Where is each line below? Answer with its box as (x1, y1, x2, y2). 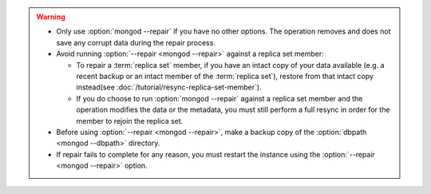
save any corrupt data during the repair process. (56, 38, 215, 47)
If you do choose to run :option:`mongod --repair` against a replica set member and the (76, 93, 363, 103)
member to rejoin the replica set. (76, 116, 184, 125)
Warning (36, 12, 65, 22)
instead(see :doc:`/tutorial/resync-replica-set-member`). (76, 82, 263, 92)
